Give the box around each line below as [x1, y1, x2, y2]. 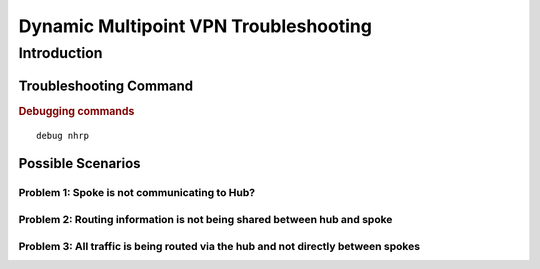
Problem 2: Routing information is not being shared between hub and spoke [18, 212, 393, 226]
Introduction [18, 44, 103, 62]
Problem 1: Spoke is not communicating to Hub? [18, 186, 255, 200]
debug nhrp [36, 130, 90, 141]
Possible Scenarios [18, 155, 141, 172]
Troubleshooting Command [18, 77, 194, 94]
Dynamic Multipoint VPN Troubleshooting [18, 15, 372, 37]
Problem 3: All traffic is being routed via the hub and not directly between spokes [18, 239, 420, 253]
